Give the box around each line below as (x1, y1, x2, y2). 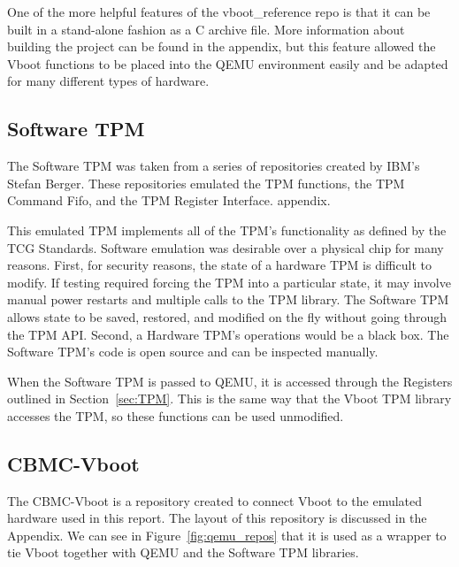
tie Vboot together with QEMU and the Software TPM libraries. (7, 543, 359, 562)
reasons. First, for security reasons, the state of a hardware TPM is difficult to (7, 256, 432, 274)
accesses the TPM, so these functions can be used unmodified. (7, 406, 344, 425)
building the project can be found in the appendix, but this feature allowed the (7, 37, 436, 56)
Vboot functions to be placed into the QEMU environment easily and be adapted (7, 54, 448, 73)
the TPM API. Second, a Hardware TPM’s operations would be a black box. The (7, 325, 449, 343)
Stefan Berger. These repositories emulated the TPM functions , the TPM (7, 173, 405, 192)
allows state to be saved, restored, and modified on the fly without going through (7, 307, 448, 326)
